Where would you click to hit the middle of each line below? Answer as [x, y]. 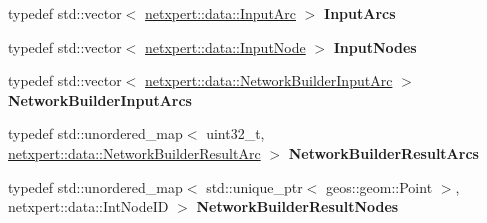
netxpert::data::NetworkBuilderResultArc [134, 152]
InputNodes [375, 46]
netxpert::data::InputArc [221, 13]
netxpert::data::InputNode [225, 46]
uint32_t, [235, 133]
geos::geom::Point [379, 186]
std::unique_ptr [254, 186]
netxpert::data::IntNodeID [88, 206]
